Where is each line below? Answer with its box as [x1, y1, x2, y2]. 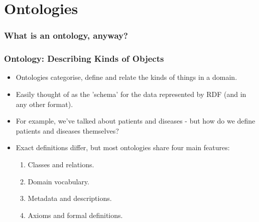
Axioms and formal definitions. [28, 209, 123, 220]
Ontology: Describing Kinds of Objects [4, 52, 164, 65]
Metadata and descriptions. [28, 193, 112, 203]
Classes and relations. [28, 159, 94, 169]
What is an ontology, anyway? [4, 29, 128, 42]
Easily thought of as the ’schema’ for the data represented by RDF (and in [16, 89, 246, 99]
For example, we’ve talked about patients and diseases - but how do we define [16, 116, 255, 126]
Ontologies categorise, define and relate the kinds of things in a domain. [16, 72, 237, 82]
